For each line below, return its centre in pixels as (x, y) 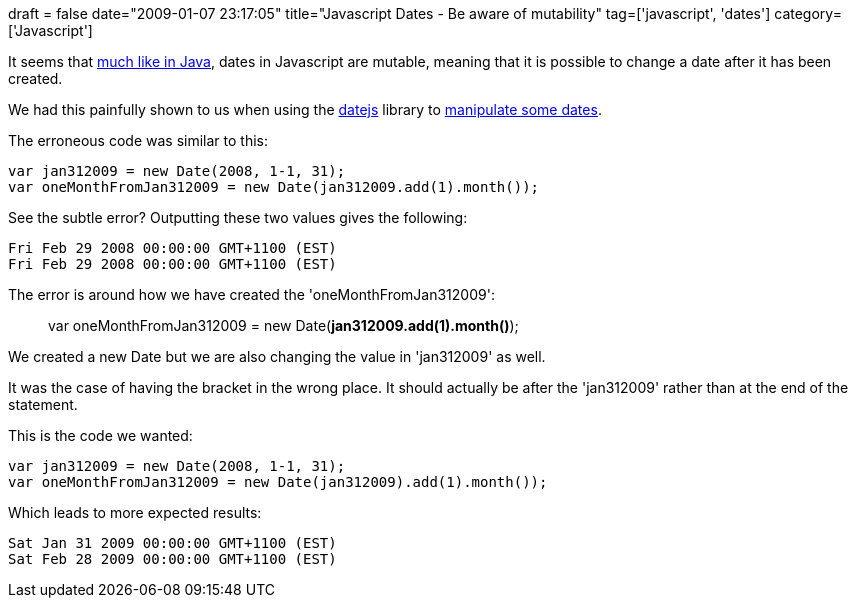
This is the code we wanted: (100, 435)
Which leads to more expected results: (135, 512)
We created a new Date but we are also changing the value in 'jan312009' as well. (277, 356)
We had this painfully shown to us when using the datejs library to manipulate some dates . (305, 109)
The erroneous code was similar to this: (138, 140)
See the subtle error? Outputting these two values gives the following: (238, 217)
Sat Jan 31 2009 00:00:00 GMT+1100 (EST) (172, 543)
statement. (43, 404)
